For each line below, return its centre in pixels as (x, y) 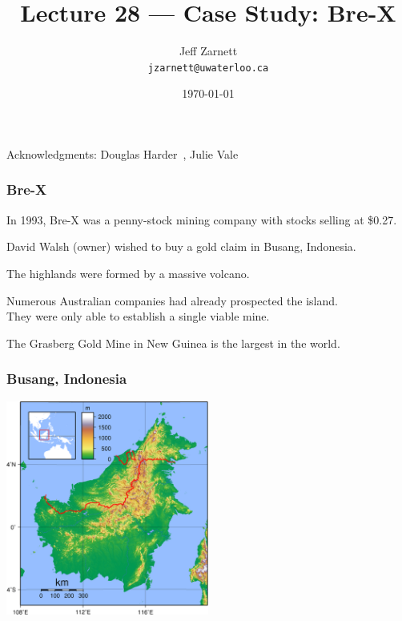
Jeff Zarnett (208, 51)
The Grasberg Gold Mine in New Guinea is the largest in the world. (173, 343)
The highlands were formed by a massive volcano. (128, 273)
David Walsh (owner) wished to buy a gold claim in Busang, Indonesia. (181, 246)
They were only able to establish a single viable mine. (138, 316)
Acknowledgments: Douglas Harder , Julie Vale (123, 153)
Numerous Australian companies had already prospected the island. (172, 300)
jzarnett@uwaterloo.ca (208, 68)
